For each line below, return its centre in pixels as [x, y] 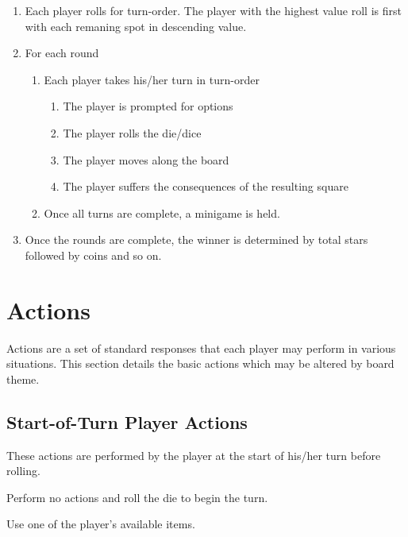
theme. [23, 379]
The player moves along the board [146, 159]
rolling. [23, 471]
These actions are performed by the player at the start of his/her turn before [194, 455]
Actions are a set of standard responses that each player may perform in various [201, 348]
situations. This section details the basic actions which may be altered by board [200, 363]
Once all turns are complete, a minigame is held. [162, 212]
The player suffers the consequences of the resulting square [206, 186]
